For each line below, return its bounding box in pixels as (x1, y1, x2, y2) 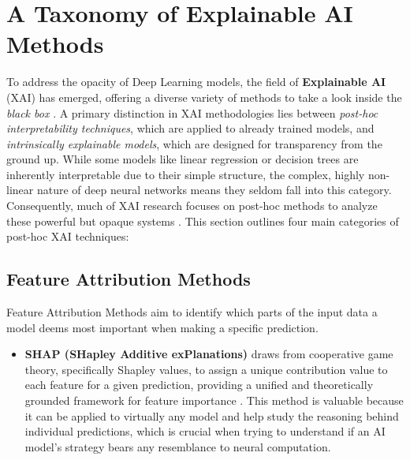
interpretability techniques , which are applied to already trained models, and (6, 120, 375, 137)
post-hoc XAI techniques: (6, 228, 129, 245)
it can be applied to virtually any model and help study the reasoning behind (24, 407, 399, 424)
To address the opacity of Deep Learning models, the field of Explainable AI (6, 73, 386, 90)
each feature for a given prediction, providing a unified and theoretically (24, 376, 374, 393)
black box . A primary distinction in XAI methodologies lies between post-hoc (6, 104, 378, 121)
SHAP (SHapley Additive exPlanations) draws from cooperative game (24, 346, 393, 362)
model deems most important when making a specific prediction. (6, 319, 319, 335)
